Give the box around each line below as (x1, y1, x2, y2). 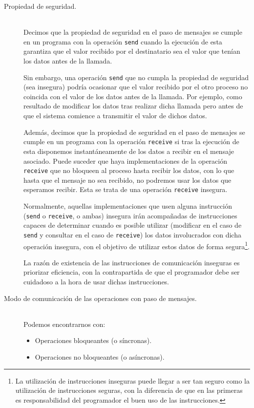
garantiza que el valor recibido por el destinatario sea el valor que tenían (23, 46, 240, 56)
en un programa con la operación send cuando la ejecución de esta (23, 36, 222, 46)
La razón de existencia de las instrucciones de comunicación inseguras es (23, 257, 240, 267)
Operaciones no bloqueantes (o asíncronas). (35, 351, 165, 362)
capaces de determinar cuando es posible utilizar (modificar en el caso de (23, 220, 242, 230)
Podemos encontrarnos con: (23, 319, 106, 329)
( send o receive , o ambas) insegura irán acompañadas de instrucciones (23, 210, 237, 220)
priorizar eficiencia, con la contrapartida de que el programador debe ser (23, 267, 240, 277)
